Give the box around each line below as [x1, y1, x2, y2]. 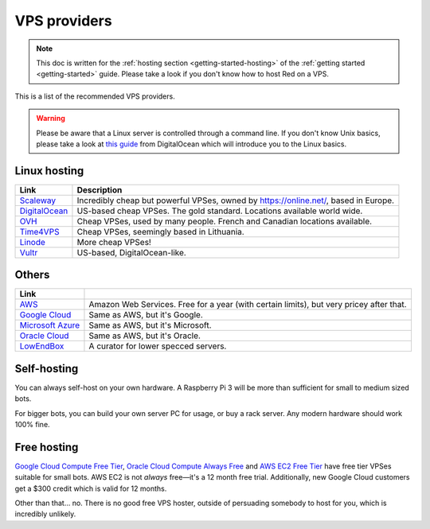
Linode [19, 236, 45, 247]
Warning [36, 114, 65, 123]
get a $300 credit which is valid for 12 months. [14, 484, 167, 493]
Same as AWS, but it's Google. [88, 309, 203, 321]
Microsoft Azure [19, 320, 80, 331]
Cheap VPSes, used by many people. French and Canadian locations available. [76, 216, 373, 227]
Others [14, 268, 50, 282]
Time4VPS [19, 226, 60, 237]
